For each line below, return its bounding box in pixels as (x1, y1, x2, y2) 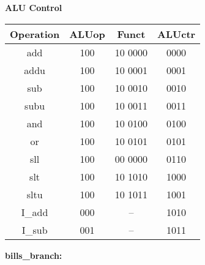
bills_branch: (5, 248, 62, 261)
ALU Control (5, 1, 62, 13)
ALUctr (157, 26, 196, 41)
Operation (10, 26, 60, 41)
